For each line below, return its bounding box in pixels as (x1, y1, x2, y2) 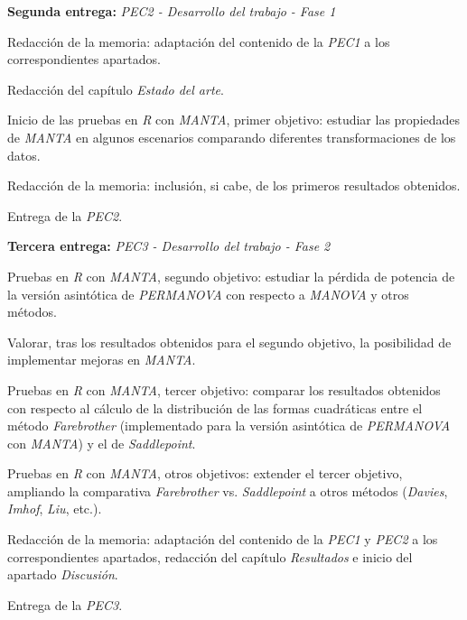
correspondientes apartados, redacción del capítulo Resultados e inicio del (7, 547, 413, 566)
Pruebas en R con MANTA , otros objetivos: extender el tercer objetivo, (7, 464, 403, 483)
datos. (7, 145, 41, 164)
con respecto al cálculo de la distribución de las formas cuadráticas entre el (7, 398, 423, 417)
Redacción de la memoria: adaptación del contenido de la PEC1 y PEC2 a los (7, 530, 438, 549)
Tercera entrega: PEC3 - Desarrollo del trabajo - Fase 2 (7, 236, 331, 255)
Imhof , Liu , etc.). (7, 499, 102, 518)
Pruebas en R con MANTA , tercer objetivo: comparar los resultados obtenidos (7, 380, 441, 399)
